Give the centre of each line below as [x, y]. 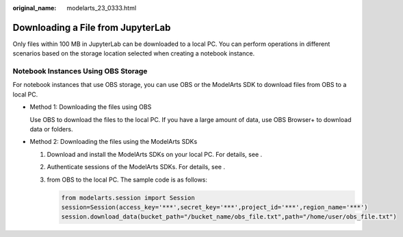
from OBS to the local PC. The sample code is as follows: [127, 179]
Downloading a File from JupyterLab [92, 27]
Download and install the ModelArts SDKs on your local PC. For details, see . [155, 154]
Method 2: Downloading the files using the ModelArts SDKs [114, 142]
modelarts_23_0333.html [102, 8]
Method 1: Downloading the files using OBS [91, 107]
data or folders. [51, 129]
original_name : [35, 8]
